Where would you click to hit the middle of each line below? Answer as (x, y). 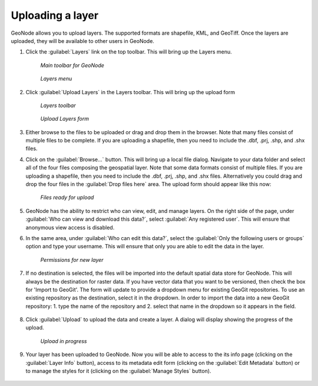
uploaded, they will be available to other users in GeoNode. (82, 41)
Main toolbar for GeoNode (72, 65)
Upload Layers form (65, 119)
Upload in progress (64, 341)
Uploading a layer (55, 15)
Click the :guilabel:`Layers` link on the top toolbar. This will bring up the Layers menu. (129, 52)
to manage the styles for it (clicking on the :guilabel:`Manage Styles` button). (118, 371)
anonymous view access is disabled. (70, 227)
